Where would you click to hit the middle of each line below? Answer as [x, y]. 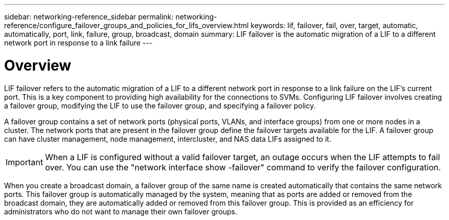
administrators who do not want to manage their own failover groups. [121, 211]
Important [24, 162]
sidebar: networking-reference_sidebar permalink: [89, 17]
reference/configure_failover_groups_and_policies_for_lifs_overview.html [127, 25]
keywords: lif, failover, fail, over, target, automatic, [334, 25]
